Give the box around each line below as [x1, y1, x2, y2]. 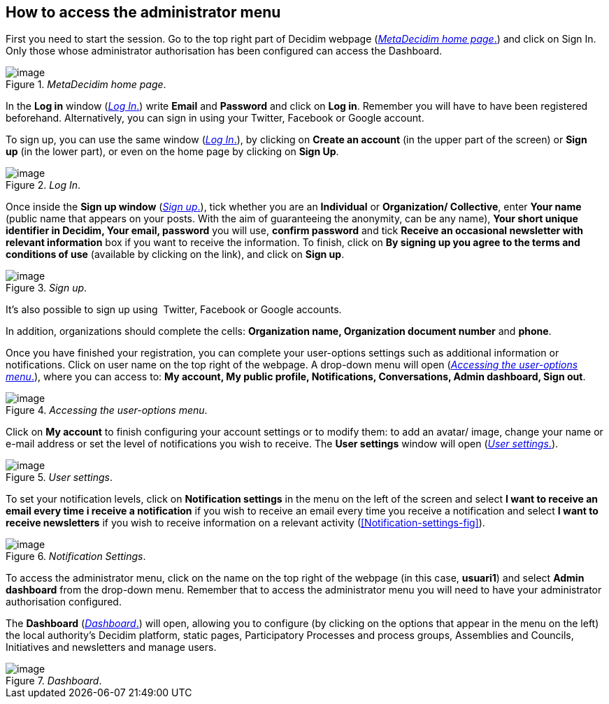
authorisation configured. [6, 596, 122, 608]
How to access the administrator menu [6, 3, 281, 21]
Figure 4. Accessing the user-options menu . [6, 404, 208, 417]
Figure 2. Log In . [6, 179, 81, 192]
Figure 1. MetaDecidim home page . [6, 78, 166, 91]
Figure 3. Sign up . [6, 282, 87, 294]
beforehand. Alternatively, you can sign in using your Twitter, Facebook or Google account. [6, 112, 424, 124]
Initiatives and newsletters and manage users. [6, 641, 217, 654]
